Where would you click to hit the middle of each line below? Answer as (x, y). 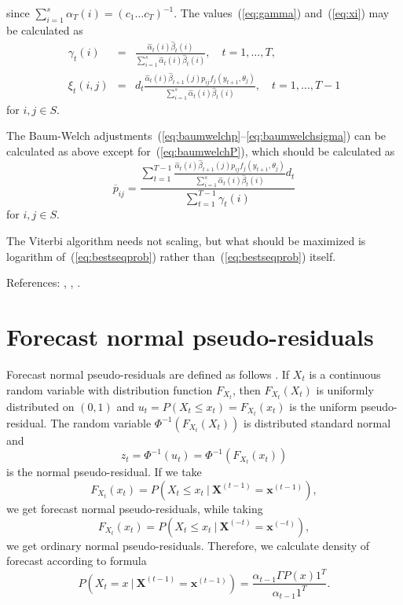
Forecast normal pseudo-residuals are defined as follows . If (148, 374)
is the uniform (323, 406)
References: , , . (44, 282)
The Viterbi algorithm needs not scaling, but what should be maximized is (186, 241)
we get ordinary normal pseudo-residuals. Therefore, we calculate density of (188, 545)
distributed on (40, 406)
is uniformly (345, 389)
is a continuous (345, 374)
